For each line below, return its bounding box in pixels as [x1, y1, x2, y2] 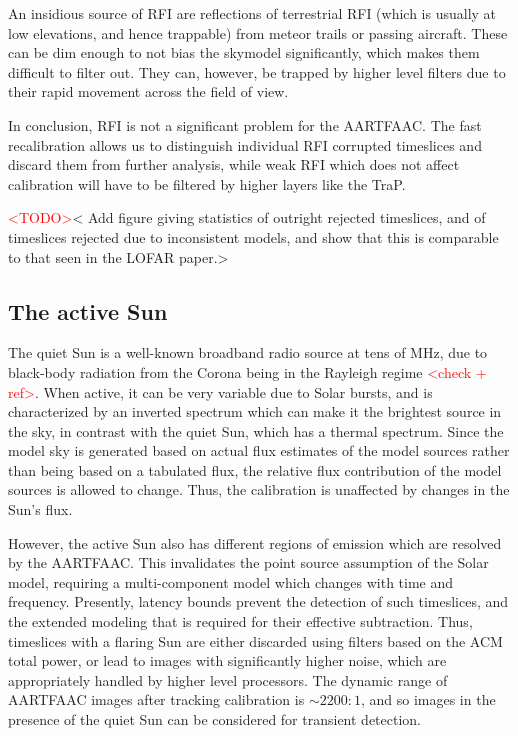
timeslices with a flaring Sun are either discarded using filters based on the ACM [8, 630, 503, 651]
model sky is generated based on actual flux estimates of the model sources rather [8, 440, 510, 461]
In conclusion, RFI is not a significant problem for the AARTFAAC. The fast [8, 114, 482, 135]
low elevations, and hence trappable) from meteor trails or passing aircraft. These [8, 22, 508, 43]
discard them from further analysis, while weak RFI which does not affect [8, 154, 460, 175]
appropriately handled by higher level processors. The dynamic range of [8, 669, 448, 690]
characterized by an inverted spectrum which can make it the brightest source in [8, 401, 502, 422]
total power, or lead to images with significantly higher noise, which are [8, 650, 447, 671]
